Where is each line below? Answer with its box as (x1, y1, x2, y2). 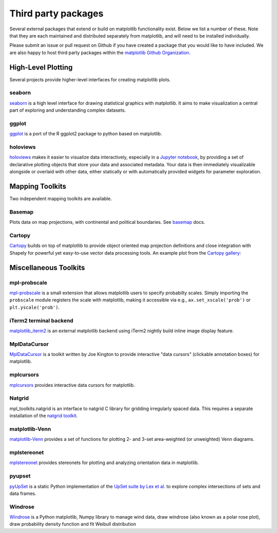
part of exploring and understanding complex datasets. (9, 107, 126, 113)
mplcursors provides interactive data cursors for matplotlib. (9, 382, 135, 388)
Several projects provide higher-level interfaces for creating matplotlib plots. (9, 76, 171, 82)
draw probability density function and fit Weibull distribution (9, 521, 136, 527)
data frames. (9, 490, 37, 496)
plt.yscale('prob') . (9, 304, 60, 310)
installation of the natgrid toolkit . (9, 413, 78, 419)
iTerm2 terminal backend (9, 317, 74, 324)
